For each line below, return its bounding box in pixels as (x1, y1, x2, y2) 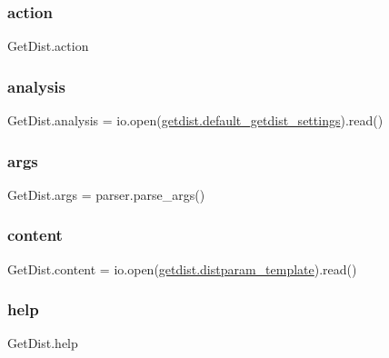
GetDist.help (7, 333, 78, 353)
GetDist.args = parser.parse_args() (7, 184, 205, 204)
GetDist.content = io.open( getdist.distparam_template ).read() (7, 259, 357, 278)
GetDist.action (7, 36, 89, 55)
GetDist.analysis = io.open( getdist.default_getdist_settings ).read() (7, 111, 384, 130)
